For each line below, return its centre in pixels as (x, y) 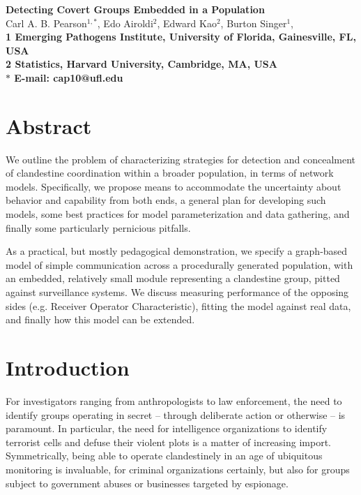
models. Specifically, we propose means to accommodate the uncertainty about (174, 186)
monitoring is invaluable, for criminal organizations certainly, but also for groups (178, 469)
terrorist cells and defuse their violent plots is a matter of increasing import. (169, 442)
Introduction (68, 367)
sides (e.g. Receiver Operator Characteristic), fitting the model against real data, (178, 305)
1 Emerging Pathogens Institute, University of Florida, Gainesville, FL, (181, 37)
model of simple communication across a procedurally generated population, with (179, 264)
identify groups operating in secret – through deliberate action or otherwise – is (176, 414)
